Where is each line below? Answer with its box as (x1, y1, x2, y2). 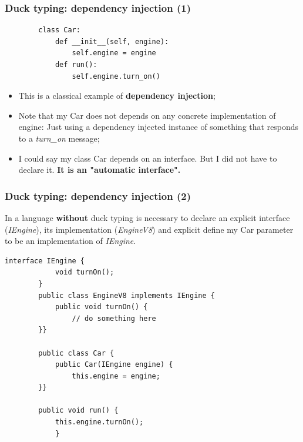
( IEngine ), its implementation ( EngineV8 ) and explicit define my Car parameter (5, 223, 294, 235)
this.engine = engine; (72, 371, 160, 380)
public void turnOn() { (55, 303, 148, 312)
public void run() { (38, 406, 119, 415)
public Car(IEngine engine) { (55, 360, 173, 369)
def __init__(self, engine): (55, 37, 169, 46)
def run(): (55, 61, 97, 69)
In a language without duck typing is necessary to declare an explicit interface (5, 211, 290, 223)
